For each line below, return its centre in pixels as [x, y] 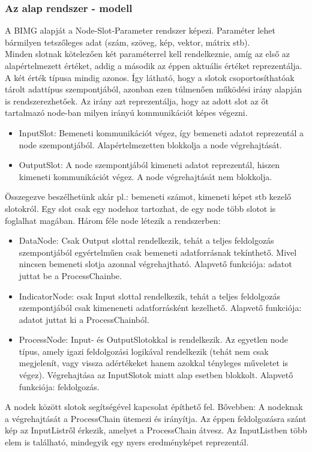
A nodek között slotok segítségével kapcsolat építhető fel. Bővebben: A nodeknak [154, 407]
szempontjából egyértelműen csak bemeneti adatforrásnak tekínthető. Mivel [158, 252]
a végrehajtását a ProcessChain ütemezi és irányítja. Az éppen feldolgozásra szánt [156, 418]
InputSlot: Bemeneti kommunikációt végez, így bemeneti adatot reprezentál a [161, 132]
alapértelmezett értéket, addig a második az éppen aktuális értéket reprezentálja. [154, 65]
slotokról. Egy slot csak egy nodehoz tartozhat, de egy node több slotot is [140, 208]
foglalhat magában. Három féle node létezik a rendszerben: [113, 220]
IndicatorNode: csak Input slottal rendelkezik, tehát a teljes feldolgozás [149, 296]
